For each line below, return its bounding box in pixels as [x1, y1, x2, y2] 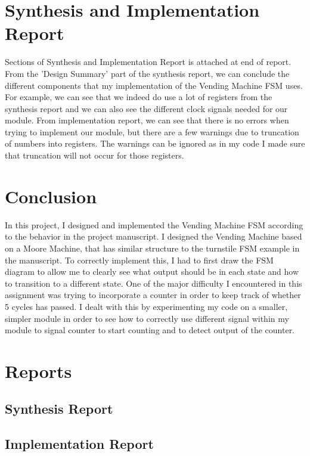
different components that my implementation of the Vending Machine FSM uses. [5, 79, 303, 91]
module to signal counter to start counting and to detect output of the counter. [5, 324, 295, 336]
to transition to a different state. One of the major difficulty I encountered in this [5, 277, 302, 289]
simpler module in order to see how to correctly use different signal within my [5, 312, 289, 324]
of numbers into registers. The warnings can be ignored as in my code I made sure [5, 137, 305, 150]
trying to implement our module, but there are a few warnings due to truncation [5, 125, 299, 138]
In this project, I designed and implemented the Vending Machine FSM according [5, 218, 303, 231]
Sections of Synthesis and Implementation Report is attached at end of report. [5, 55, 292, 68]
